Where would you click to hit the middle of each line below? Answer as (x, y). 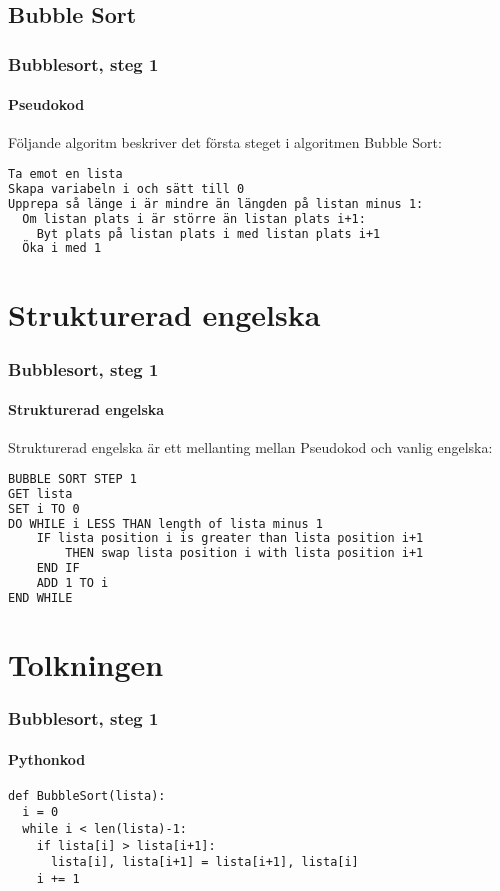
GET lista (40, 493)
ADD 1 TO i (72, 583)
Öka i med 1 (62, 248)
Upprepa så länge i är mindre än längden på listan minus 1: (216, 203)
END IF (58, 568)
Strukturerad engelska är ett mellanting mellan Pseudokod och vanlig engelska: (250, 447)
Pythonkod (47, 758)
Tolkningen (86, 663)
